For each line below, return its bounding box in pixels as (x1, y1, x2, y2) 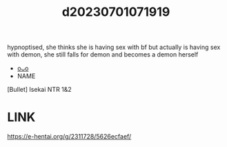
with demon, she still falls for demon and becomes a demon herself (7, 50, 199, 59)
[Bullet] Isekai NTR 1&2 (7, 86, 72, 94)
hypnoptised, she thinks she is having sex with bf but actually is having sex (7, 43, 221, 52)
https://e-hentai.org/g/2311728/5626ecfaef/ (7, 133, 132, 141)
